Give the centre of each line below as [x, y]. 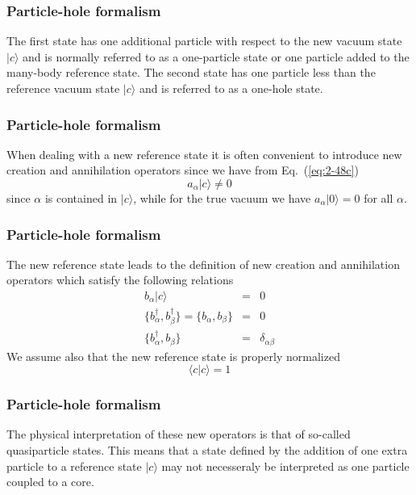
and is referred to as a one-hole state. [231, 88]
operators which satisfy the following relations [120, 280]
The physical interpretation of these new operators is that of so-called [179, 434]
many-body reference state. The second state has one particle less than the [191, 72]
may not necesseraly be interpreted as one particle [285, 466]
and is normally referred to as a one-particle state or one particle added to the [216, 56]
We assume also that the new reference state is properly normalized [173, 356]
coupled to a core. [50, 482]
